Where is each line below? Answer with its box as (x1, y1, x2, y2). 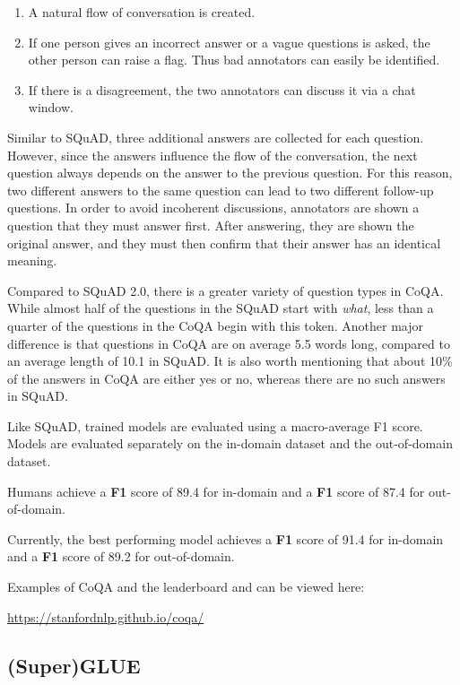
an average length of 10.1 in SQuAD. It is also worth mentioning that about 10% (7, 351, 453, 370)
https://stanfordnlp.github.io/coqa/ (7, 607, 204, 626)
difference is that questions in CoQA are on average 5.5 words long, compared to (7, 334, 450, 352)
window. (28, 98, 74, 117)
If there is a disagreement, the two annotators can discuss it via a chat (28, 80, 416, 99)
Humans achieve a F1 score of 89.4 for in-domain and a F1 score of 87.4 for (7, 481, 425, 500)
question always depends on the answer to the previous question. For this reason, (7, 163, 453, 182)
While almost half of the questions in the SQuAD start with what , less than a (7, 299, 434, 317)
